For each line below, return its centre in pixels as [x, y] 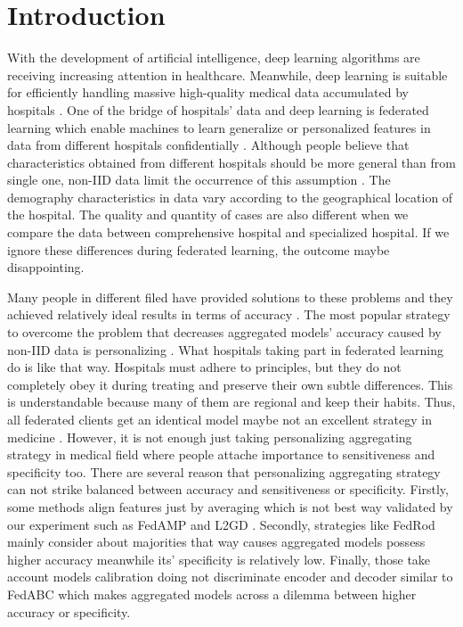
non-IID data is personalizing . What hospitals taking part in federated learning [225, 349]
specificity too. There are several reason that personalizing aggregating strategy [224, 471]
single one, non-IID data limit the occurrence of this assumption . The [199, 180]
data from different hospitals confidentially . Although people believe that [208, 145]
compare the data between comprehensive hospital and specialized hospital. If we [228, 232]
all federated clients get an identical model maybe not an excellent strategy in [219, 419]
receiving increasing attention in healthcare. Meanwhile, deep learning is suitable [227, 74]
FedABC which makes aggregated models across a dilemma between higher [212, 594]
